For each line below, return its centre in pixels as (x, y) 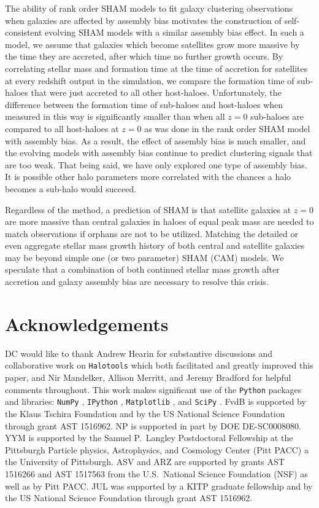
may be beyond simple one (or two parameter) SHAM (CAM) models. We (144, 257)
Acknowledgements (87, 323)
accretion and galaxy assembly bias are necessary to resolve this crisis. (137, 282)
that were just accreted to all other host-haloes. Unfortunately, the (156, 92)
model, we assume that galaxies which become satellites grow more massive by (152, 44)
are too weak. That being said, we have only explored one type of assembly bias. (156, 164)
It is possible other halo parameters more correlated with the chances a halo (148, 177)
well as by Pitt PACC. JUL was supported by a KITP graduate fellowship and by (159, 486)
